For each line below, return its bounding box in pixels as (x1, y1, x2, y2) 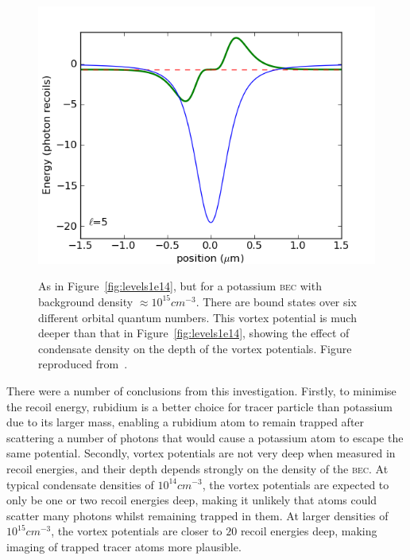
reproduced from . (38, 356, 128, 372)
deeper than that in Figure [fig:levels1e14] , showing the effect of (38, 325, 350, 341)
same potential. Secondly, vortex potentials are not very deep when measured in (6, 445, 396, 461)
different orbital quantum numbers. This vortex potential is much (38, 309, 357, 325)
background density (38, 293, 133, 309)
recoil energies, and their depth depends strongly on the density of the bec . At (6, 460, 389, 476)
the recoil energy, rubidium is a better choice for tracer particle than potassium (6, 398, 393, 414)
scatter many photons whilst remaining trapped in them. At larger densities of (6, 507, 389, 523)
